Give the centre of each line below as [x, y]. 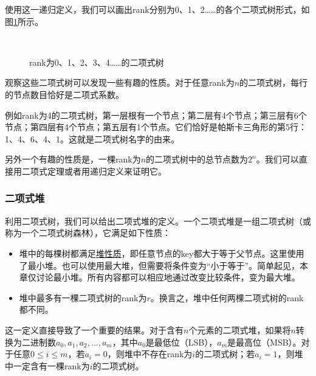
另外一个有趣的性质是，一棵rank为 [73, 159]
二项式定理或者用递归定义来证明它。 [94, 171]
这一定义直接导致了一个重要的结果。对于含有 [94, 329]
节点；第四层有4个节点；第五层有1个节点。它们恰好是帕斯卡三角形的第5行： [156, 127]
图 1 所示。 [24, 21]
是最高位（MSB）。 [264, 342]
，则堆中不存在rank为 [150, 354]
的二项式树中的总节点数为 [197, 159]
